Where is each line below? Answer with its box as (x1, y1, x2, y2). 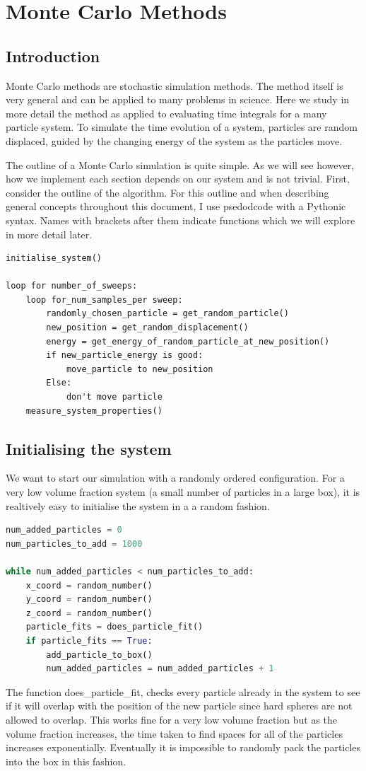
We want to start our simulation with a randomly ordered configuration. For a (6, 470, 345, 485)
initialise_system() (6, 253, 102, 264)
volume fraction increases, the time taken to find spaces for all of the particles (6, 726, 343, 741)
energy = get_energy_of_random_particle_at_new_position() (46, 336, 330, 347)
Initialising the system (6, 437, 172, 459)
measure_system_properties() (25, 405, 163, 416)
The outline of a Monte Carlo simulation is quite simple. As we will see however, (6, 157, 355, 172)
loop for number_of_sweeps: (6, 281, 138, 291)
